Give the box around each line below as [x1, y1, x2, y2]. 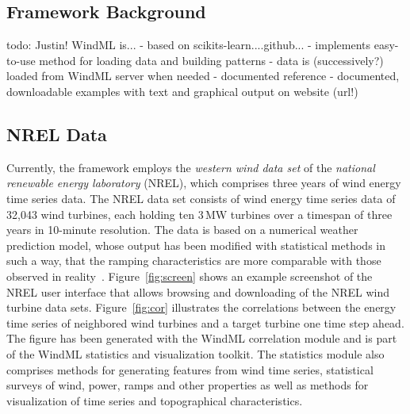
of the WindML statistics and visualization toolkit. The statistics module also [6, 345, 385, 362]
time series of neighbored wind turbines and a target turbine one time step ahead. [6, 314, 404, 331]
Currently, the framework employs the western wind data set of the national [6, 159, 375, 175]
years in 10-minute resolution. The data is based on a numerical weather [6, 221, 358, 238]
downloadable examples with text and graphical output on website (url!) [6, 82, 358, 99]
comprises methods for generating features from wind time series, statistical [6, 361, 374, 378]
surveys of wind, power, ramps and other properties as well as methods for [6, 377, 369, 393]
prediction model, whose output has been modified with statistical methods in [6, 236, 386, 253]
